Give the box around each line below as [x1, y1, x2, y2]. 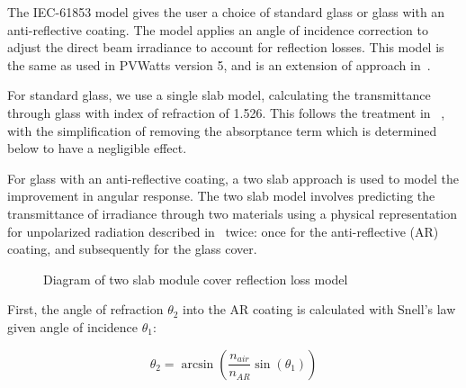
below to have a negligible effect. [7, 139, 187, 158]
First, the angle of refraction [7, 300, 164, 319]
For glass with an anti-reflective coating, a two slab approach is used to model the [7, 168, 459, 187]
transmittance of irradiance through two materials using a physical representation [7, 203, 458, 222]
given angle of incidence [7, 317, 139, 336]
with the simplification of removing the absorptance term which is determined [7, 121, 437, 140]
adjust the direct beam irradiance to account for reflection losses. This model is [7, 38, 444, 57]
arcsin [181, 357, 214, 371]
